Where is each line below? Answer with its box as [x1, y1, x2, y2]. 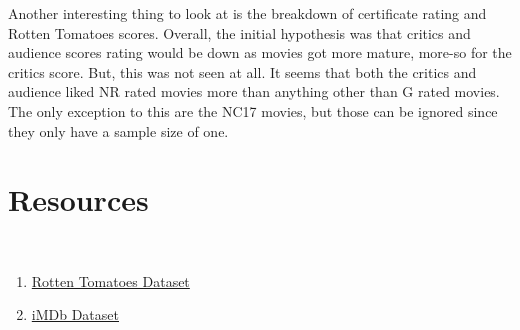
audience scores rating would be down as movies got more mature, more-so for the [8, 42, 512, 63]
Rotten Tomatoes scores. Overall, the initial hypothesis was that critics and [8, 22, 471, 43]
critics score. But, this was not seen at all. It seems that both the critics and [8, 61, 477, 82]
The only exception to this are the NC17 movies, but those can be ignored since [8, 100, 498, 121]
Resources [8, 179, 149, 220]
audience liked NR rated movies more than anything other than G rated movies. [8, 81, 500, 102]
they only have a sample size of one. [8, 120, 229, 141]
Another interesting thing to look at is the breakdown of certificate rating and [8, 3, 487, 23]
